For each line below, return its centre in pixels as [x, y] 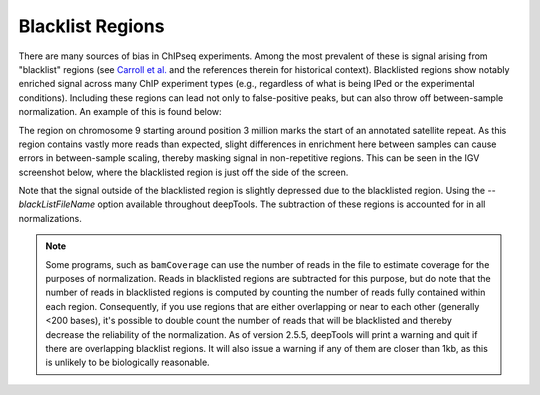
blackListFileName [57, 204]
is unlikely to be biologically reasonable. [127, 362]
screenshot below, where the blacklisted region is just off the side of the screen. [183, 172]
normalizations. [50, 218]
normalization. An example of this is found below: [120, 112]
